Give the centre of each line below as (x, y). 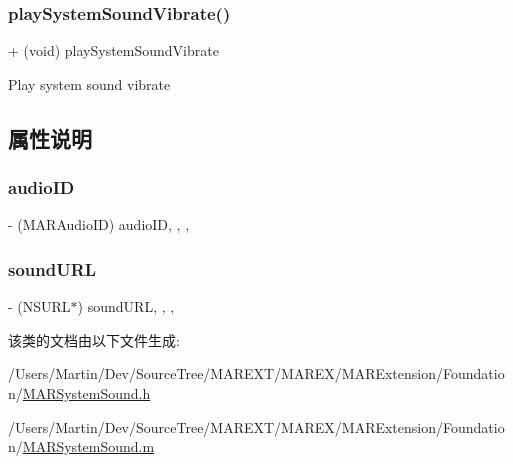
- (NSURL (39, 306)
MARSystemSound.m (88, 446)
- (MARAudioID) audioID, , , (99, 224)
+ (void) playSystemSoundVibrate (113, 50)
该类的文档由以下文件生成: (94, 339)
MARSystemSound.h (86, 393)
